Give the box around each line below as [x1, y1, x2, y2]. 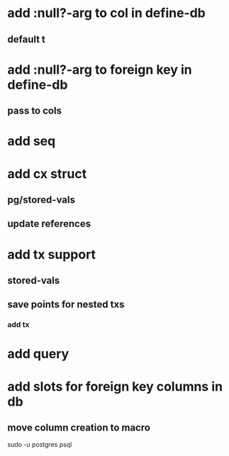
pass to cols [7, 105, 62, 117]
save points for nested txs [7, 299, 125, 311]
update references [7, 218, 91, 230]
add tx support [7, 246, 96, 262]
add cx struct [7, 165, 87, 182]
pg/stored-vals [7, 194, 76, 206]
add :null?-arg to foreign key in [7, 62, 193, 77]
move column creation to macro [7, 421, 151, 433]
